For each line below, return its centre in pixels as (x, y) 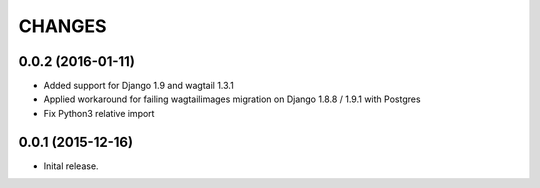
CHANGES (62, 26)
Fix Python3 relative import (99, 113)
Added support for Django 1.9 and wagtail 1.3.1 (138, 86)
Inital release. (71, 166)
